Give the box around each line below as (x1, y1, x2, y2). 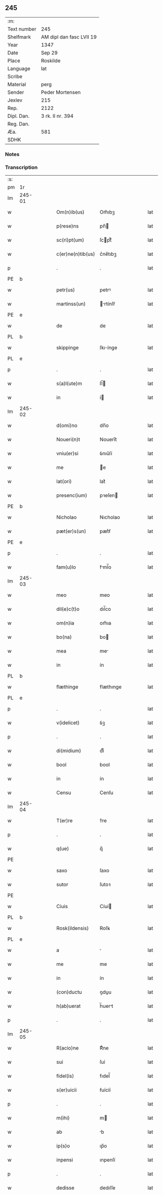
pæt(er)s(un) (56, 528, 86, 535)
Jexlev (7, 97, 23, 104)
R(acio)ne (56, 1045, 79, 1052)
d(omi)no (56, 422, 78, 429)
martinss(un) (56, 301, 86, 307)
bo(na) (56, 634, 72, 641)
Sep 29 (41, 49, 58, 56)
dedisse (56, 1184, 75, 1191)
